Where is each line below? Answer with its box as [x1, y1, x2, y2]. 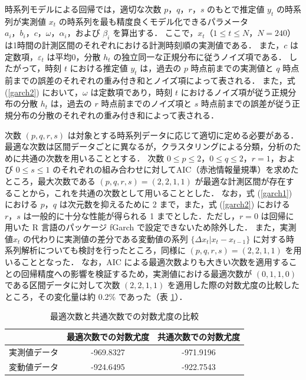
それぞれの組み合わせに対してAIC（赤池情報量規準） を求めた [61, 163, 299, 176]
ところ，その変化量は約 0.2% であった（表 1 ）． [5, 290, 187, 302]
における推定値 [70, 62, 128, 74]
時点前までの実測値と [190, 62, 274, 74]
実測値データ [9, 345, 58, 358]
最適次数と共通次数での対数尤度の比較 [50, 310, 199, 322]
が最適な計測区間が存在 [195, 174, 286, 187]
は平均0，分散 [47, 50, 101, 62]
